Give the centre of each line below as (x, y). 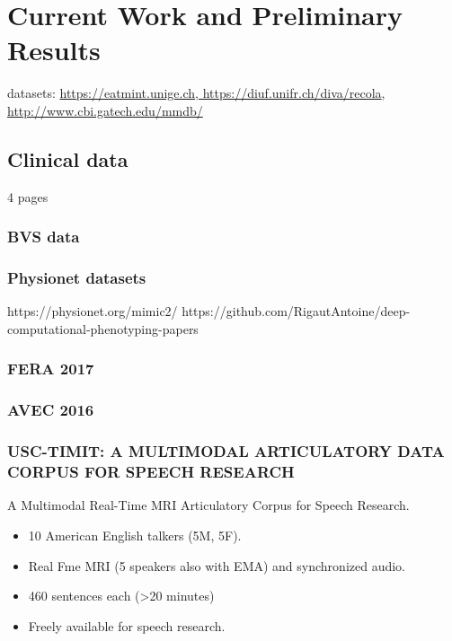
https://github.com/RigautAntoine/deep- (296, 311)
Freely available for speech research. (127, 625)
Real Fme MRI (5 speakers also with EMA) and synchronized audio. (217, 565)
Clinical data (68, 158)
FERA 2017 (51, 369)
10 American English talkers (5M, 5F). (135, 535)
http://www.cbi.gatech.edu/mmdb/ (105, 110)
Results (54, 50)
